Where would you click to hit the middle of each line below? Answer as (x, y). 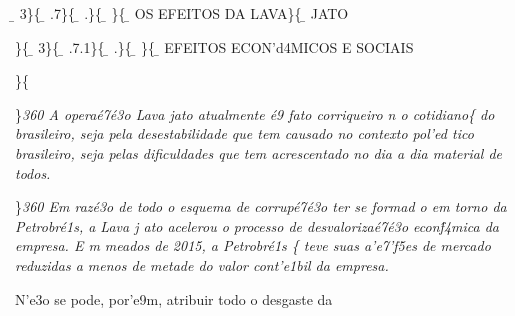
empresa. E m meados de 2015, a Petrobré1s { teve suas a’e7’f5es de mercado (253, 245)
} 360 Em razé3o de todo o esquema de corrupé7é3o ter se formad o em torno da (261, 206)
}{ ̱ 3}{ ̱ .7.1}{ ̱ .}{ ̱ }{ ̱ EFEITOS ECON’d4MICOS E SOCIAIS (214, 46)
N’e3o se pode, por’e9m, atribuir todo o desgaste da (174, 298)
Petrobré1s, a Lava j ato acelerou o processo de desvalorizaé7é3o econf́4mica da (257, 225)
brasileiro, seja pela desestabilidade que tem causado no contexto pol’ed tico (244, 133)
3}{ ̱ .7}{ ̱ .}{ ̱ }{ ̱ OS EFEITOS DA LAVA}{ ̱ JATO (184, 13)
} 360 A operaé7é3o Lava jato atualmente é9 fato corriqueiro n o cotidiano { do (255, 113)
